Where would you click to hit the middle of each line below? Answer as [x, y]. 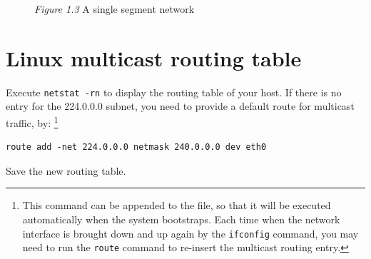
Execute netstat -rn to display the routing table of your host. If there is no [174, 92]
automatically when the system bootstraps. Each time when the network [181, 219]
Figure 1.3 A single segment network [115, 9]
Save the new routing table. [66, 170]
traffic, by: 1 [32, 121]
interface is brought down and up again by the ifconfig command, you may [190, 233]
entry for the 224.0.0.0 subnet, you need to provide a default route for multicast [180, 106]
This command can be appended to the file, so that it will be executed [177, 205]
